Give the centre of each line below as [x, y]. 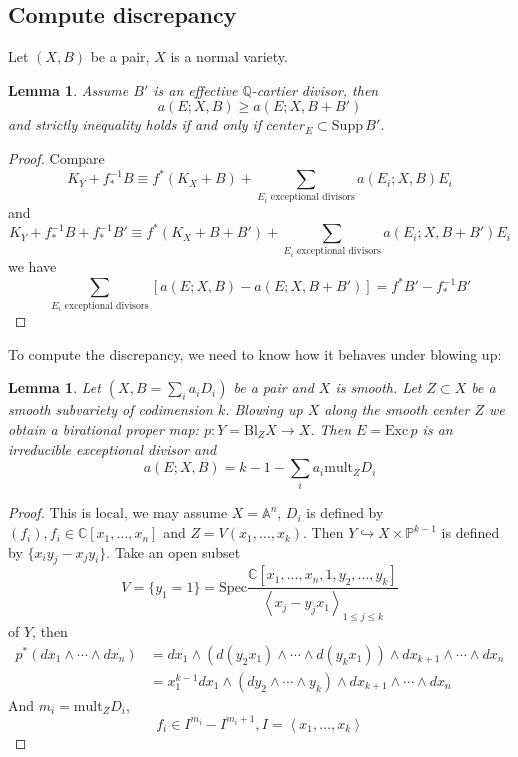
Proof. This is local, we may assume [118, 512]
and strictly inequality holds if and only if [135, 124]
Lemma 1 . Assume [68, 89]
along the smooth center [397, 409]
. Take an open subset [173, 551]
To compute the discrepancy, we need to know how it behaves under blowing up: [255, 353]
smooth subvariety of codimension [110, 409]
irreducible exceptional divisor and [112, 448]
